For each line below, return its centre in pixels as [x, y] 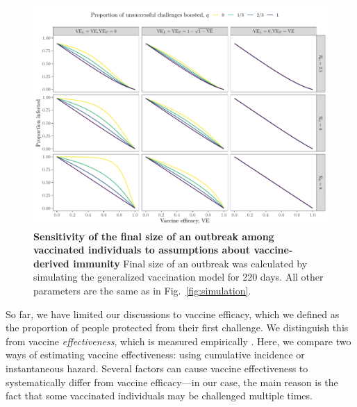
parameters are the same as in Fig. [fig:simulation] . [142, 290]
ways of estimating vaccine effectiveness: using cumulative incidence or [155, 355]
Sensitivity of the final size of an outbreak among [154, 236]
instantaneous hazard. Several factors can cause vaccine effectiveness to [157, 368]
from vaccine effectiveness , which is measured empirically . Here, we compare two [178, 341]
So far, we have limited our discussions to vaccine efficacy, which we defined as [173, 314]
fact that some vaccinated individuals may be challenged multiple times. [159, 396]
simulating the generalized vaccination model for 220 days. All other [178, 277]
